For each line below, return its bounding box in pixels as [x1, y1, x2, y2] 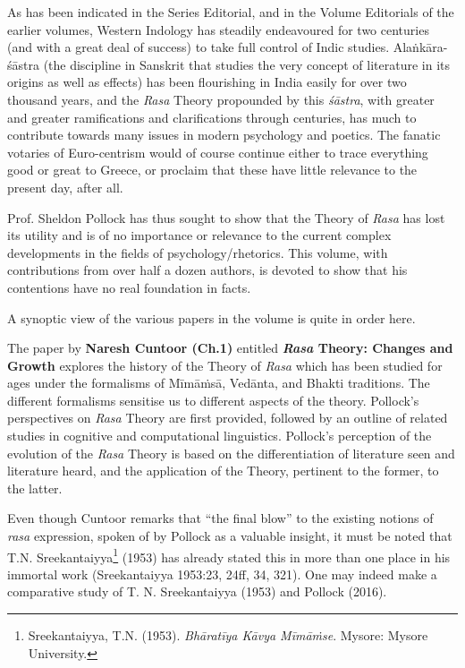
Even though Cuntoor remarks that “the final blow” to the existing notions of [7, 509, 434, 527]
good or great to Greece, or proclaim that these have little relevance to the [7, 160, 418, 179]
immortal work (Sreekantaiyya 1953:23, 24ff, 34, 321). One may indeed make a [7, 564, 437, 583]
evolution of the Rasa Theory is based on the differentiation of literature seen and [7, 443, 455, 462]
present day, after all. [7, 177, 123, 196]
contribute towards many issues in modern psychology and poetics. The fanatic [7, 125, 441, 144]
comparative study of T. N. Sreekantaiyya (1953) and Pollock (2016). [7, 582, 387, 601]
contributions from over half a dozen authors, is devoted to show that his [7, 261, 408, 279]
